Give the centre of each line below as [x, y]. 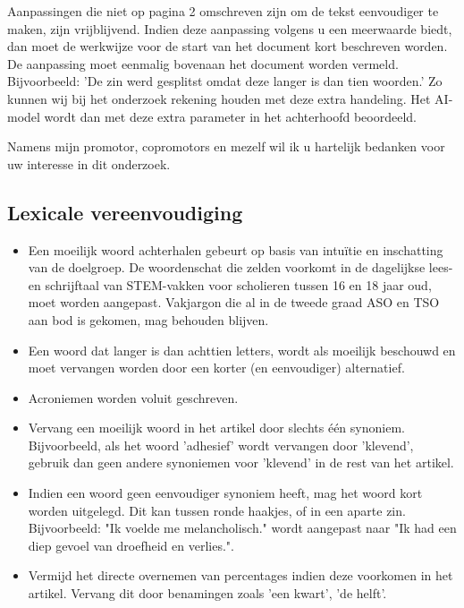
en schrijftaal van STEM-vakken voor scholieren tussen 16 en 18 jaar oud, [230, 284]
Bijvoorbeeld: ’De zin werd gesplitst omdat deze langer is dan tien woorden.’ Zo [225, 81]
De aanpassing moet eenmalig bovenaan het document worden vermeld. [203, 63]
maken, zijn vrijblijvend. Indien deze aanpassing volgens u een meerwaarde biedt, [230, 28]
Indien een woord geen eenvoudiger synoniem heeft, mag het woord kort [225, 493]
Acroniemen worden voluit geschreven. [133, 397]
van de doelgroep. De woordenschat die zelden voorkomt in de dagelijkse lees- [240, 267]
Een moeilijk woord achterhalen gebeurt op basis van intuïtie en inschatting [236, 249]
